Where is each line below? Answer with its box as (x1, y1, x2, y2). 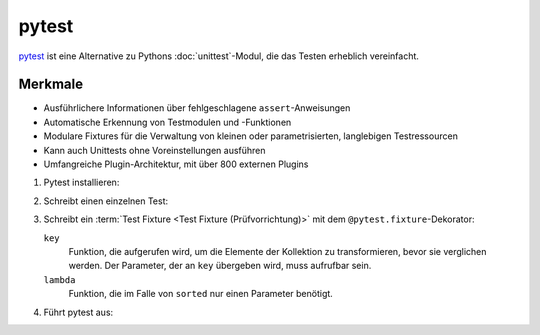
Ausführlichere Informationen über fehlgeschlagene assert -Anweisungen (43, 102, 351, 114)
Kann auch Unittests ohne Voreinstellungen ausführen (43, 144, 266, 156)
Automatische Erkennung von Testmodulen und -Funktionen (43, 116, 292, 128)
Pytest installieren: (43, 176, 120, 189)
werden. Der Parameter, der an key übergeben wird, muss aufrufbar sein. (68, 260, 372, 272)
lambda (43, 274, 76, 285)
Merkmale (18, 76, 84, 93)
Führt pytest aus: (43, 306, 114, 318)
